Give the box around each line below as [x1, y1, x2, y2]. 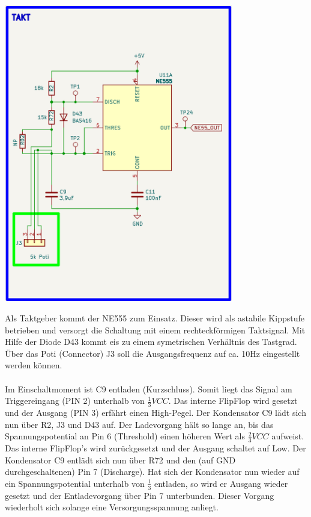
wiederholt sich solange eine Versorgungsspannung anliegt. [5, 501, 219, 513]
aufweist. [271, 430, 304, 442]
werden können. [5, 359, 62, 371]
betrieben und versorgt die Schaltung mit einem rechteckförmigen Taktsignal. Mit [5, 323, 306, 336]
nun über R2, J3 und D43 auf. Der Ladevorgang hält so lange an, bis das [5, 418, 274, 430]
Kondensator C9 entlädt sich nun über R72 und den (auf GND [5, 453, 236, 466]
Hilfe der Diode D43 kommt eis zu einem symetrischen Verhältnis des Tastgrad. [5, 335, 297, 348]
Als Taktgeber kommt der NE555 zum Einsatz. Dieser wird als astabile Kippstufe [5, 311, 304, 324]
